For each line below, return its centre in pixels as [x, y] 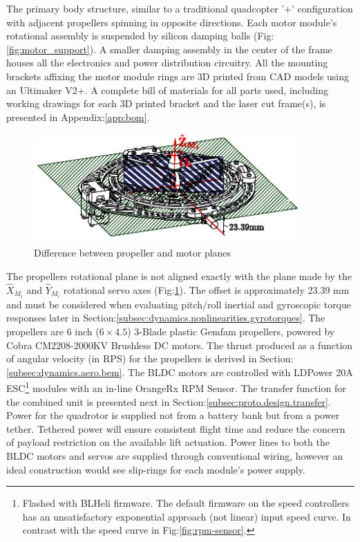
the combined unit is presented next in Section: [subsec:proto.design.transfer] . [169, 401]
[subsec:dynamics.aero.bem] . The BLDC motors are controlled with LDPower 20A [180, 372]
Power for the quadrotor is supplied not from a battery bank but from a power [173, 415]
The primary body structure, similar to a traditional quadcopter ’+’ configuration [180, 8]
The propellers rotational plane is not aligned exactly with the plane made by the [179, 275]
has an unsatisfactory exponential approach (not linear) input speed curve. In [187, 516]
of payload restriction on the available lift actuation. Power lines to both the [168, 442]
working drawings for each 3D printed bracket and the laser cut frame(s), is [166, 103]
